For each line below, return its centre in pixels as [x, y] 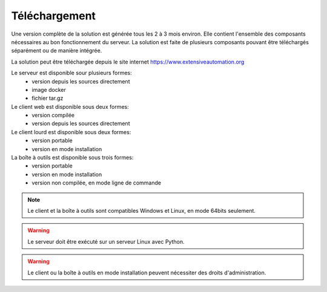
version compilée [53, 115]
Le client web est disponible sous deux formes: [70, 106]
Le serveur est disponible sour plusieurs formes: [72, 73]
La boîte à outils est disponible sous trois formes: [72, 158]
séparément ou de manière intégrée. [57, 51]
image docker [49, 89]
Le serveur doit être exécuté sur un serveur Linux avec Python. [106, 241]
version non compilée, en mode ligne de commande [97, 183]
